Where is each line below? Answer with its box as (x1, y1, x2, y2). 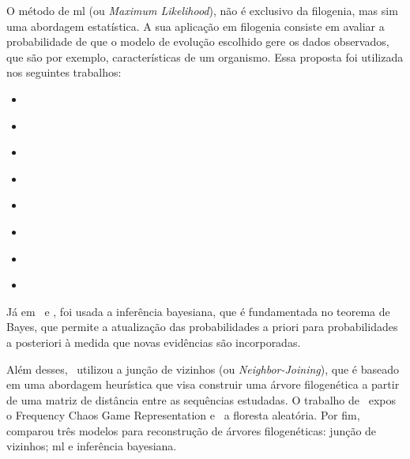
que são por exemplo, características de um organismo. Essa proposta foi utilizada (6, 48, 404, 65)
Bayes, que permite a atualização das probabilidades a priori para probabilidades (6, 318, 398, 335)
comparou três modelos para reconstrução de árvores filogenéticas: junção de (6, 422, 377, 438)
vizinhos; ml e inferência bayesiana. (6, 438, 177, 454)
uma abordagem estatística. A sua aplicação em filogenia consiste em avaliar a (6, 17, 385, 34)
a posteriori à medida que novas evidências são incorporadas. (6, 333, 301, 350)
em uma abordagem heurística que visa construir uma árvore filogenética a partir (6, 376, 400, 393)
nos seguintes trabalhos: (6, 64, 122, 81)
